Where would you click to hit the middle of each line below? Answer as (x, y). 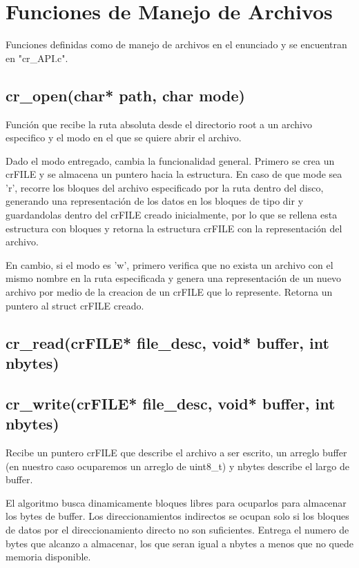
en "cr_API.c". (37, 58)
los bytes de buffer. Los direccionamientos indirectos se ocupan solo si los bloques (177, 516)
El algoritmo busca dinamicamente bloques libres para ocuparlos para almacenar (176, 502)
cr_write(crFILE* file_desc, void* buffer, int (171, 403)
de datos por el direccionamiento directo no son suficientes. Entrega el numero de (177, 529)
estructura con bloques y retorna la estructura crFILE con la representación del (174, 228)
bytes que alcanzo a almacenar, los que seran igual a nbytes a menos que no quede (180, 543)
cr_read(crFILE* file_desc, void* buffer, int (167, 342)
